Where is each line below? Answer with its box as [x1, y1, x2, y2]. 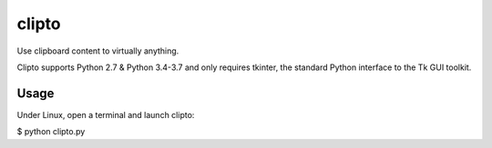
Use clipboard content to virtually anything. [16, 45, 179, 56]
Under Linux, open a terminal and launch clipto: [16, 109, 195, 120]
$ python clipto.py [16, 126, 86, 137]
